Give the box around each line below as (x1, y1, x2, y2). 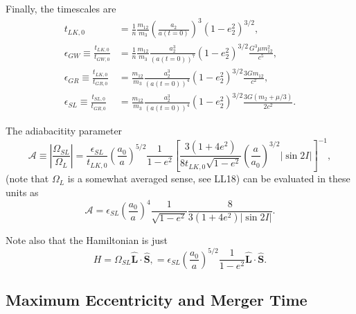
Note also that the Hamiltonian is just (6, 233, 168, 247)
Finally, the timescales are (6, 1, 116, 15)
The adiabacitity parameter (6, 123, 123, 138)
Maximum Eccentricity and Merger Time (6, 288, 308, 310)
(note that (6, 171, 49, 186)
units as (6, 184, 39, 199)
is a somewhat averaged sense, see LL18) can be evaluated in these (67, 171, 350, 186)
